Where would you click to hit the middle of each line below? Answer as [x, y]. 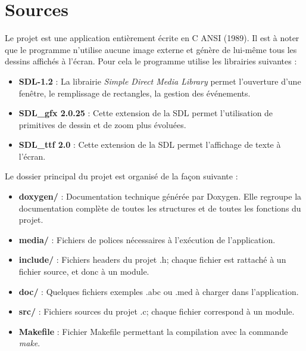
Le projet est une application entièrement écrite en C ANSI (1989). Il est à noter [152, 38]
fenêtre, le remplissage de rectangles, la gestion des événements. [135, 93]
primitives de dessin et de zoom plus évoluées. [102, 124]
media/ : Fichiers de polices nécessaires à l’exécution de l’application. [147, 239]
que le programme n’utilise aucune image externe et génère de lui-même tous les [151, 49]
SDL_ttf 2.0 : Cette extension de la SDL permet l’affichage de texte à [150, 145]
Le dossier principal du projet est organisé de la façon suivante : [121, 176]
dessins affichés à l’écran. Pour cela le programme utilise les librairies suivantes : [151, 61]
